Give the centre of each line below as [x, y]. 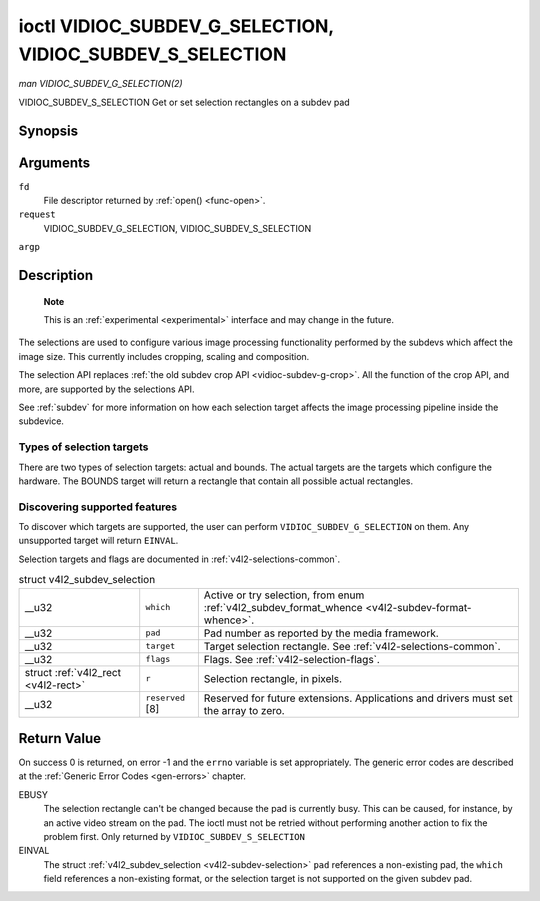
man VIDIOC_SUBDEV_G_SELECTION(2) [101, 84]
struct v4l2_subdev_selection [87, 580]
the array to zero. [244, 710]
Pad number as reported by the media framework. [321, 633]
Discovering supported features [98, 507]
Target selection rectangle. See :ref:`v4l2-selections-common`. [352, 646]
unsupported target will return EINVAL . [98, 541]
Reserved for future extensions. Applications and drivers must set [358, 698]
